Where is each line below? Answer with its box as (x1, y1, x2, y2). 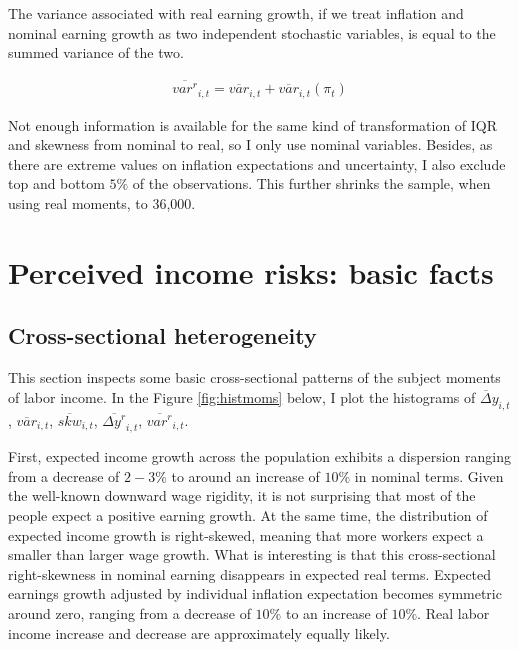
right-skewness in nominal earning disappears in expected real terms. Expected (8, 563, 492, 584)
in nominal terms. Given (354, 465, 504, 486)
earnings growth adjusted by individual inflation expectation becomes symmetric (8, 583, 502, 604)
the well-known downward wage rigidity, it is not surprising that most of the (8, 485, 476, 506)
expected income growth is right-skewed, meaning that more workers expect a (8, 524, 484, 545)
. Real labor (417, 603, 490, 624)
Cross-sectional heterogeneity (8, 320, 317, 351)
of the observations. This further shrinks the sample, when (132, 173, 491, 194)
